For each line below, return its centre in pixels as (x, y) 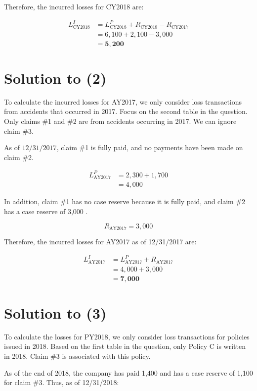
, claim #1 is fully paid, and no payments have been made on (150, 147)
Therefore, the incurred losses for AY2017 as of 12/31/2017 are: (100, 241)
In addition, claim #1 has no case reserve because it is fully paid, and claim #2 (125, 201)
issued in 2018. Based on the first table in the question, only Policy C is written (125, 346)
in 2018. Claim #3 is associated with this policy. (77, 356)
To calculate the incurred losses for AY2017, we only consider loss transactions (123, 101)
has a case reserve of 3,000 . (46, 211)
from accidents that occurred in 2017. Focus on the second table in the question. (126, 111)
